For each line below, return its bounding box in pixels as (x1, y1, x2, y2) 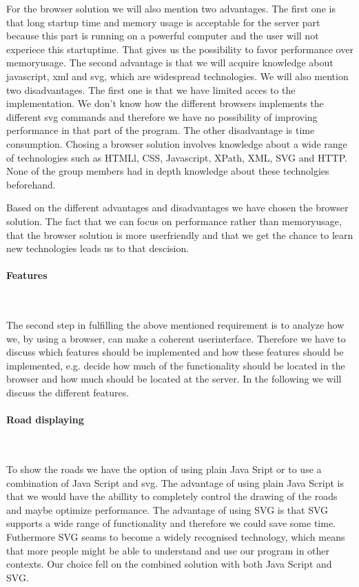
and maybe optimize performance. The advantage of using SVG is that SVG (6, 502, 329, 517)
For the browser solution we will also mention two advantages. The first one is (6, 1, 336, 15)
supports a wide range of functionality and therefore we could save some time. (6, 516, 336, 530)
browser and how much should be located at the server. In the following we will (6, 372, 342, 386)
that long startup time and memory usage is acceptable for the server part (6, 15, 320, 29)
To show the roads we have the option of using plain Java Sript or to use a (6, 462, 322, 477)
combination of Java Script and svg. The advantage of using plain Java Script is (6, 475, 344, 490)
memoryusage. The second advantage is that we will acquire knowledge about (6, 55, 334, 70)
